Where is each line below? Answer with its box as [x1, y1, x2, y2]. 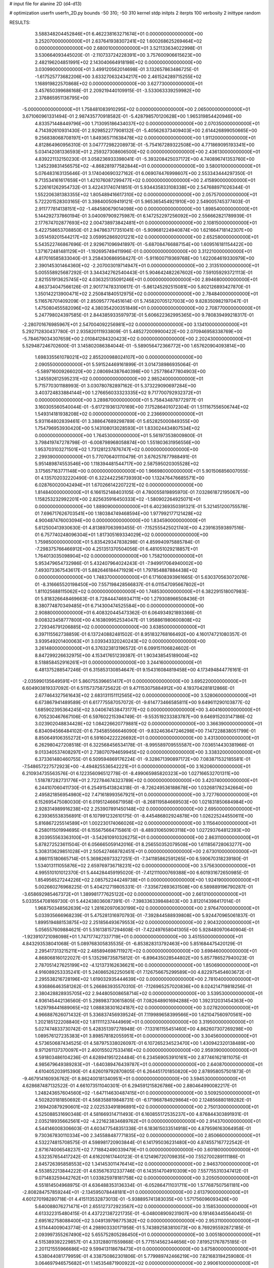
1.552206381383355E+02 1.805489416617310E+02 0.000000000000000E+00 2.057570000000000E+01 [35, 191, 257, 197]
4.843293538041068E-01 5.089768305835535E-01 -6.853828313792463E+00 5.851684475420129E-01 [22, 941, 243, 947]
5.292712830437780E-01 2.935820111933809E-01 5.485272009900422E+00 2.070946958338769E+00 [22, 329, 243, 335]
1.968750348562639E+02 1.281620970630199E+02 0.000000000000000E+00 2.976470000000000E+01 [35, 905, 260, 911]
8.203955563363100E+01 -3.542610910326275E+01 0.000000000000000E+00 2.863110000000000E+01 [35, 834, 259, 840]
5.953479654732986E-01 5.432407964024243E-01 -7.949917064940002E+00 [35, 560, 202, 566]
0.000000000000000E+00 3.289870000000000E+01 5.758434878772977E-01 [35, 397, 203, 403]
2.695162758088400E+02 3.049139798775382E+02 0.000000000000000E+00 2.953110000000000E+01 [35, 1217, 259, 1223]
